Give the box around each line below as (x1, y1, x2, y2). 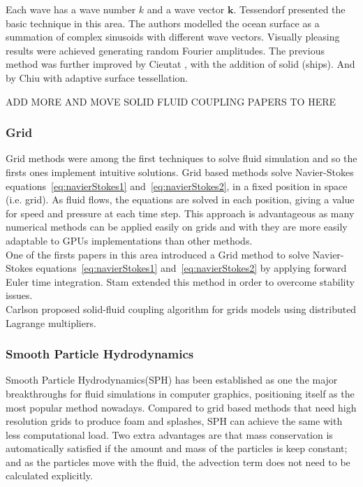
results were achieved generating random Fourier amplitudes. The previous (6, 43, 325, 57)
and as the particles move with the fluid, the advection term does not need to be (6, 454, 350, 469)
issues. (6, 288, 33, 303)
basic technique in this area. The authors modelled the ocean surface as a (6, 15, 320, 30)
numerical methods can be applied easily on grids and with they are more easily (6, 219, 348, 234)
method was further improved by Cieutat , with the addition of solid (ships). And (6, 57, 355, 71)
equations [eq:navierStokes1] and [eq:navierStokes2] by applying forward (36, 261, 347, 275)
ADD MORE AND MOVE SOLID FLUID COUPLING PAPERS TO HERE (6, 94, 336, 108)
